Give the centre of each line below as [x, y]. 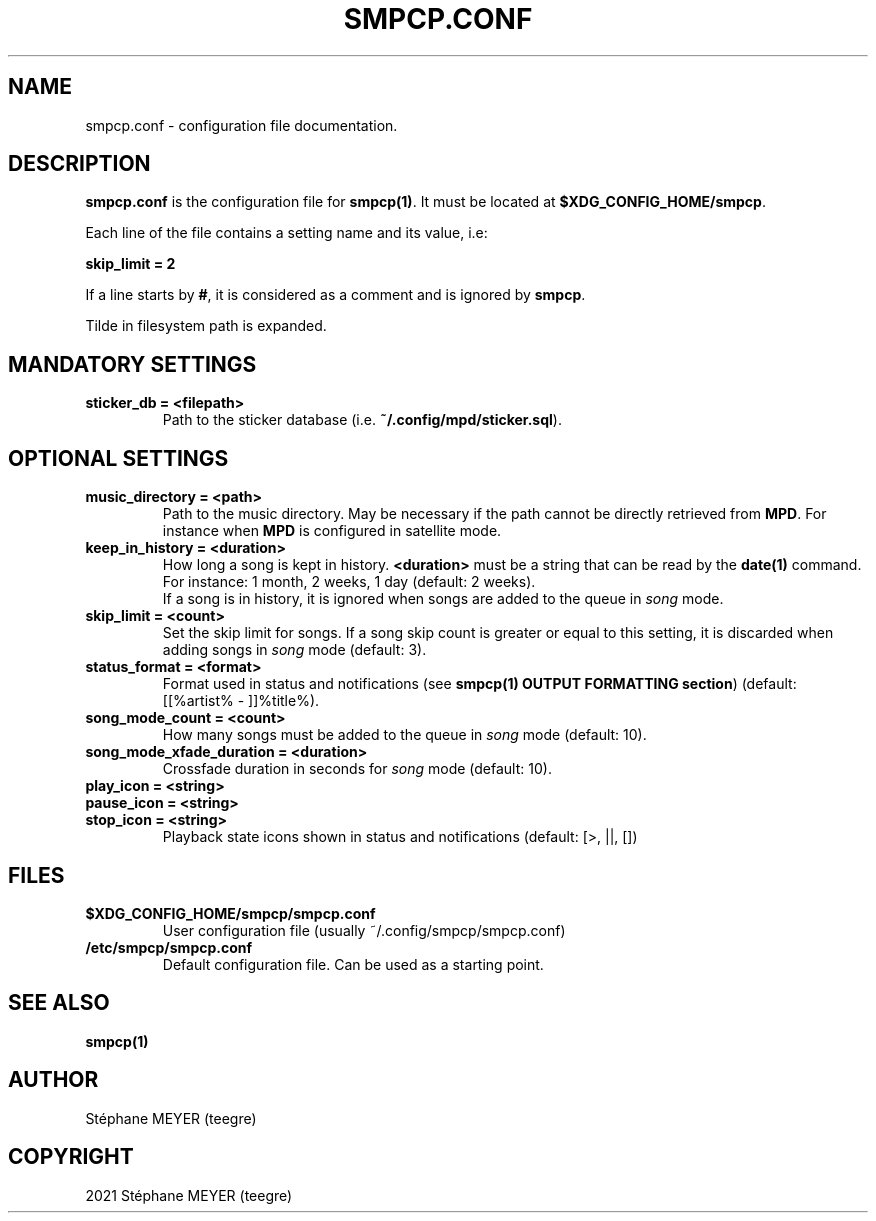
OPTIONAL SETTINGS [118, 458]
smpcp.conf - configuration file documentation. [241, 125]
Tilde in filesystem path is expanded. [206, 326]
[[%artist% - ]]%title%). [241, 701]
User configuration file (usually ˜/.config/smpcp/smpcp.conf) [364, 930]
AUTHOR [53, 1080]
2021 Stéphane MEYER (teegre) [189, 1195]
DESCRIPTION [79, 164]
